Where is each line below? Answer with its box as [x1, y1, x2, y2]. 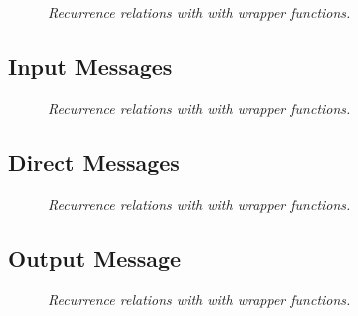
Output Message [8, 242, 182, 273]
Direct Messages [8, 146, 180, 177]
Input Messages [8, 50, 173, 81]
